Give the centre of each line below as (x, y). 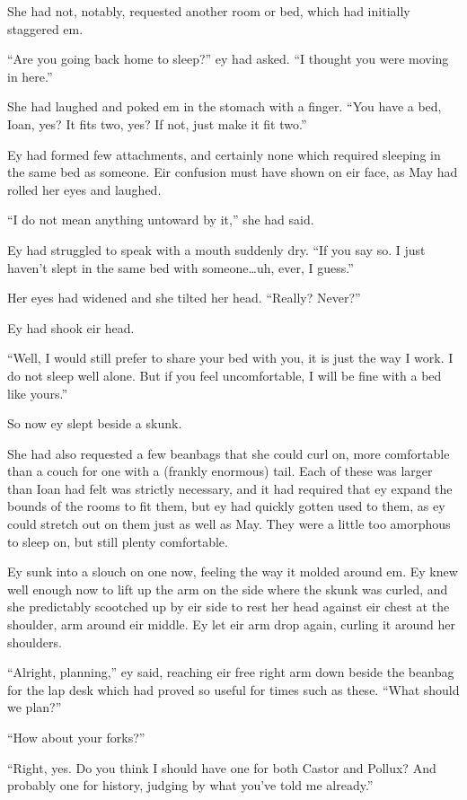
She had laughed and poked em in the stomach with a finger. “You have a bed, (225, 106)
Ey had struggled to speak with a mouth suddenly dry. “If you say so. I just (216, 249)
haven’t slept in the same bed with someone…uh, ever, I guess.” (181, 267)
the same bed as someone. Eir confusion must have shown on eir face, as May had (233, 172)
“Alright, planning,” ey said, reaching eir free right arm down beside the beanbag (231, 672)
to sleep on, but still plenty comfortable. (118, 541)
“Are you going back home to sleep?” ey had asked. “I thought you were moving (228, 59)
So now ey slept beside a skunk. (95, 423)
